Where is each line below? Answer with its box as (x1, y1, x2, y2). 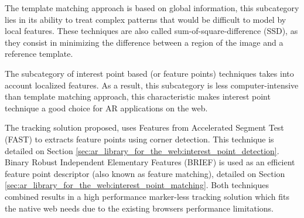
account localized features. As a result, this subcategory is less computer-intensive (5, 79, 299, 91)
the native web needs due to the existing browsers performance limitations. (5, 202, 274, 214)
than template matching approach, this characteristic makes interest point (5, 90, 271, 103)
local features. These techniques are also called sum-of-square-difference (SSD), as (5, 25, 298, 37)
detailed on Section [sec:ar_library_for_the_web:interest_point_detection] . (5, 144, 279, 156)
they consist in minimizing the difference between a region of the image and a (5, 36, 283, 48)
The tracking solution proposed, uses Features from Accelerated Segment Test (5, 121, 284, 134)
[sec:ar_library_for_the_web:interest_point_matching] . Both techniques (5, 179, 269, 191)
